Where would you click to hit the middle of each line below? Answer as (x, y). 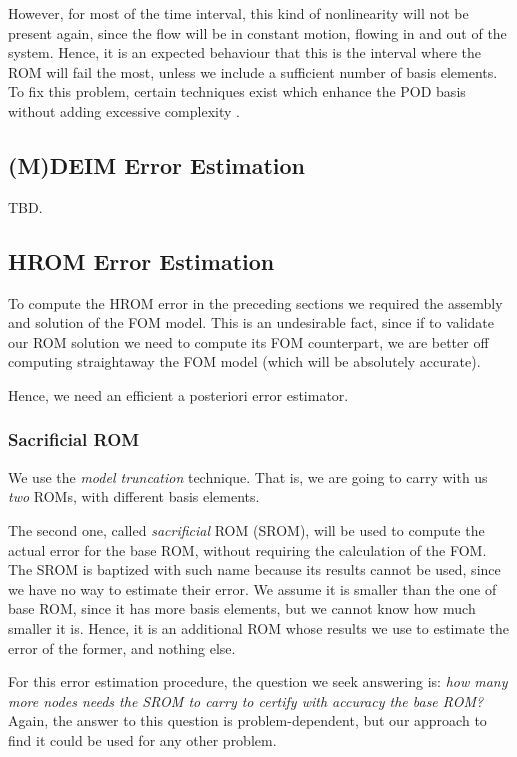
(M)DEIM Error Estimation (157, 164)
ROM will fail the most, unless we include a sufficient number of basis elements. (253, 71)
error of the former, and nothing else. (122, 647)
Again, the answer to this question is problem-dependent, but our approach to (247, 720)
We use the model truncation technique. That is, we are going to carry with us (248, 476)
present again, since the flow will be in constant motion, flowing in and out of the (257, 32)
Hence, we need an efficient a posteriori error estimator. (178, 394)
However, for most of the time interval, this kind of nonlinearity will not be (238, 13)
